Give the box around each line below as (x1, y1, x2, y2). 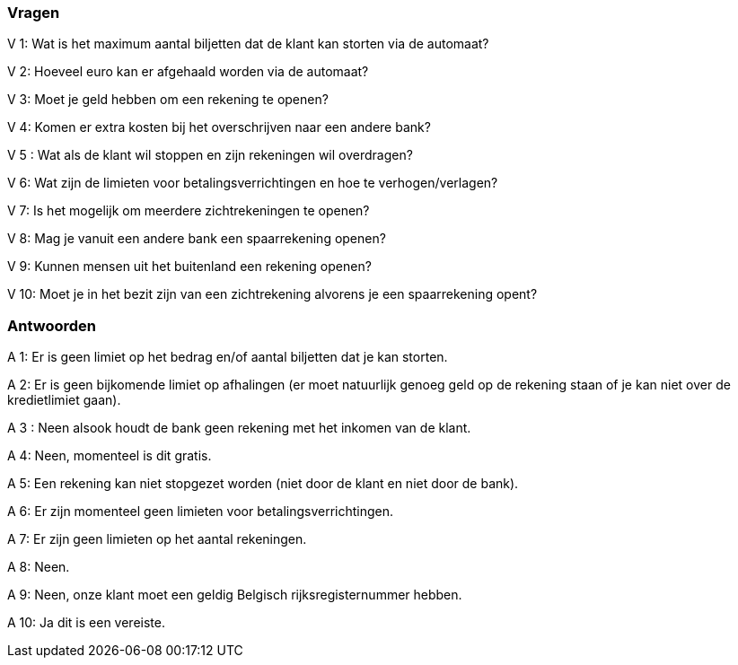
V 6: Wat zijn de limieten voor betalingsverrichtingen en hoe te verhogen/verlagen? (7, 175, 498, 191)
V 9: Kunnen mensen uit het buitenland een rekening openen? (7, 258, 372, 275)
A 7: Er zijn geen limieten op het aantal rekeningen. (7, 531, 307, 547)
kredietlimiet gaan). (7, 392, 121, 408)
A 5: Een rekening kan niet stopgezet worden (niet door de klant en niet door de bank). (7, 476, 519, 492)
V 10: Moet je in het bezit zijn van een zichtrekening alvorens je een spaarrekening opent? (7, 286, 538, 302)
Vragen (7, 4, 60, 22)
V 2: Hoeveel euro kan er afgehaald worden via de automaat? (7, 64, 369, 80)
